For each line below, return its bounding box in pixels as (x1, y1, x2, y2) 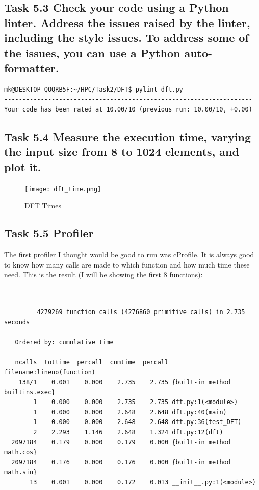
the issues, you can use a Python (4, 44, 180, 60)
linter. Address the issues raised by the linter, (4, 14, 250, 30)
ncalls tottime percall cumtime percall (15, 358, 169, 366)
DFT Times (24, 200, 62, 211)
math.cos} (4, 449, 37, 456)
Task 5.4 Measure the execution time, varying (4, 128, 251, 144)
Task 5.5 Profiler (4, 225, 94, 241)
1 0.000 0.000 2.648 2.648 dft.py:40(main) (33, 408, 227, 416)
